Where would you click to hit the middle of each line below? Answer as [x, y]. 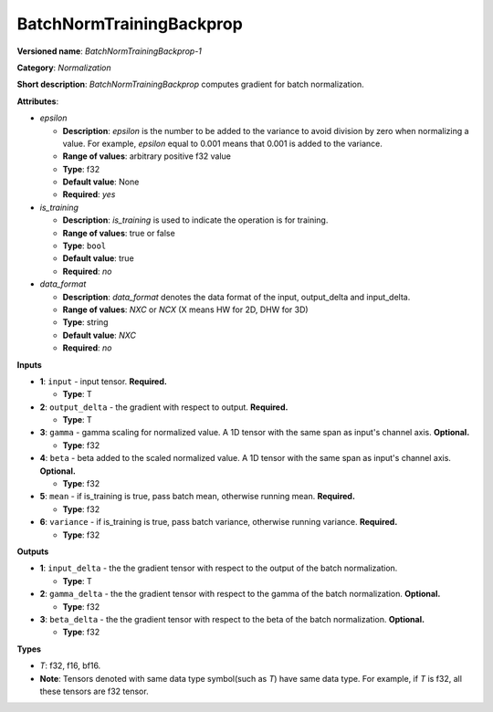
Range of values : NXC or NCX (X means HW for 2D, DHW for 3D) [186, 309]
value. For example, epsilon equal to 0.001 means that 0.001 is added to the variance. [222, 143]
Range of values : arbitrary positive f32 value [147, 156]
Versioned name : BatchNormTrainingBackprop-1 [110, 51]
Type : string [85, 322]
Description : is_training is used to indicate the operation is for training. [195, 220]
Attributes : [38, 101]
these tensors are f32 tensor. [94, 691]
